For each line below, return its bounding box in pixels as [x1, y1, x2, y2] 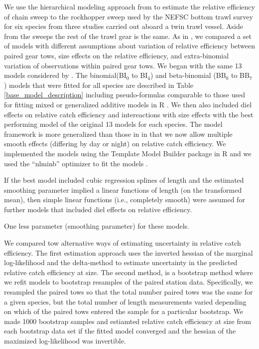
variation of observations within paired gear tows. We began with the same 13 [4, 60, 242, 70]
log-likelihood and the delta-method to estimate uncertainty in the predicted [4, 257, 238, 268]
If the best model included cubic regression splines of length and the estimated [4, 175, 244, 185]
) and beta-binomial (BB [150, 70, 226, 80]
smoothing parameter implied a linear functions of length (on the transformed [4, 184, 242, 195]
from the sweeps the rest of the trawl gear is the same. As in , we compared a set [4, 30, 252, 41]
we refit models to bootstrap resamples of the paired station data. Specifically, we [4, 277, 253, 287]
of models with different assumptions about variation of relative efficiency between [4, 40, 256, 51]
